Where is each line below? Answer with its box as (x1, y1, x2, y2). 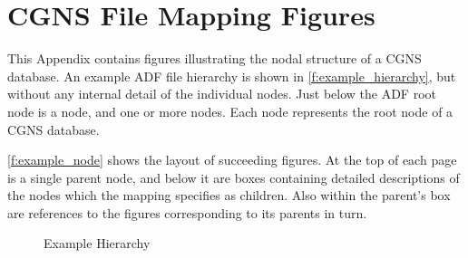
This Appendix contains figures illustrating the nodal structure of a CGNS (7, 49, 422, 68)
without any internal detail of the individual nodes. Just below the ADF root (7, 84, 436, 103)
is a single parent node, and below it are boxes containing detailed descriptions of (7, 167, 460, 186)
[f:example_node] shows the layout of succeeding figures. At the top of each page (7, 150, 457, 169)
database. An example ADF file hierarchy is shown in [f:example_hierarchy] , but (7, 66, 456, 85)
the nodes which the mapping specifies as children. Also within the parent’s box (7, 186, 451, 205)
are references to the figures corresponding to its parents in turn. (7, 203, 367, 222)
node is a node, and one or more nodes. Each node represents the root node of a (7, 101, 453, 120)
